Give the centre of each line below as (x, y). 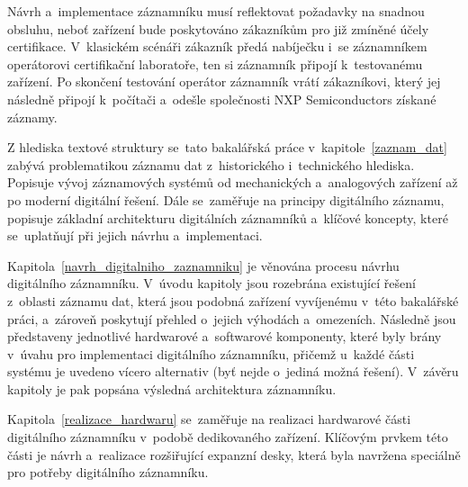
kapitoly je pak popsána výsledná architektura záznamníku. (172, 388)
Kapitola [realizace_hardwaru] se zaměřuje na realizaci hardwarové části (209, 419)
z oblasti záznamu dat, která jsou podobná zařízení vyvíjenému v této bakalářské (233, 300)
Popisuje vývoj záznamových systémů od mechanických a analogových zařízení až (233, 182)
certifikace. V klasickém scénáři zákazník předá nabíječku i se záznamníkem (217, 46)
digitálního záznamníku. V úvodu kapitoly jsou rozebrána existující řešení (211, 283)
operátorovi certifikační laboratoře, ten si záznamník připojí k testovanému (215, 63)
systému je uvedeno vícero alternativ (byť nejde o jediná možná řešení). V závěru (233, 371)
